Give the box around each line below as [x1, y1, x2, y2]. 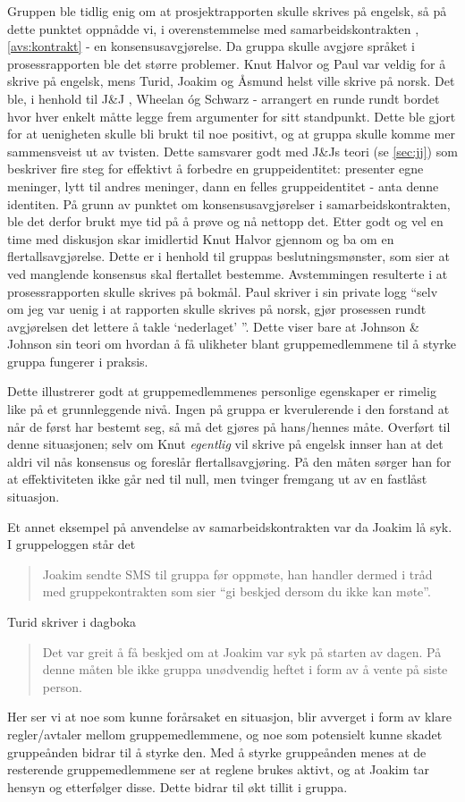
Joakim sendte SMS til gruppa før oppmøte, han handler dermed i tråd [42, 564, 433, 583]
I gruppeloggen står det [7, 535, 136, 553]
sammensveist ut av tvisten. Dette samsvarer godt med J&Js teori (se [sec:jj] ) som [7, 141, 458, 160]
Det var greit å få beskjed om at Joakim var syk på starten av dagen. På [42, 642, 442, 661]
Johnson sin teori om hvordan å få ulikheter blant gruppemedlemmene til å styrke [7, 334, 456, 353]
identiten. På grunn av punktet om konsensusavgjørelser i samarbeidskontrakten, [7, 194, 451, 213]
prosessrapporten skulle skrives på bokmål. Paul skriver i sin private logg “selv [7, 282, 438, 300]
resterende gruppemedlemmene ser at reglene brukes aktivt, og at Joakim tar [7, 760, 429, 779]
